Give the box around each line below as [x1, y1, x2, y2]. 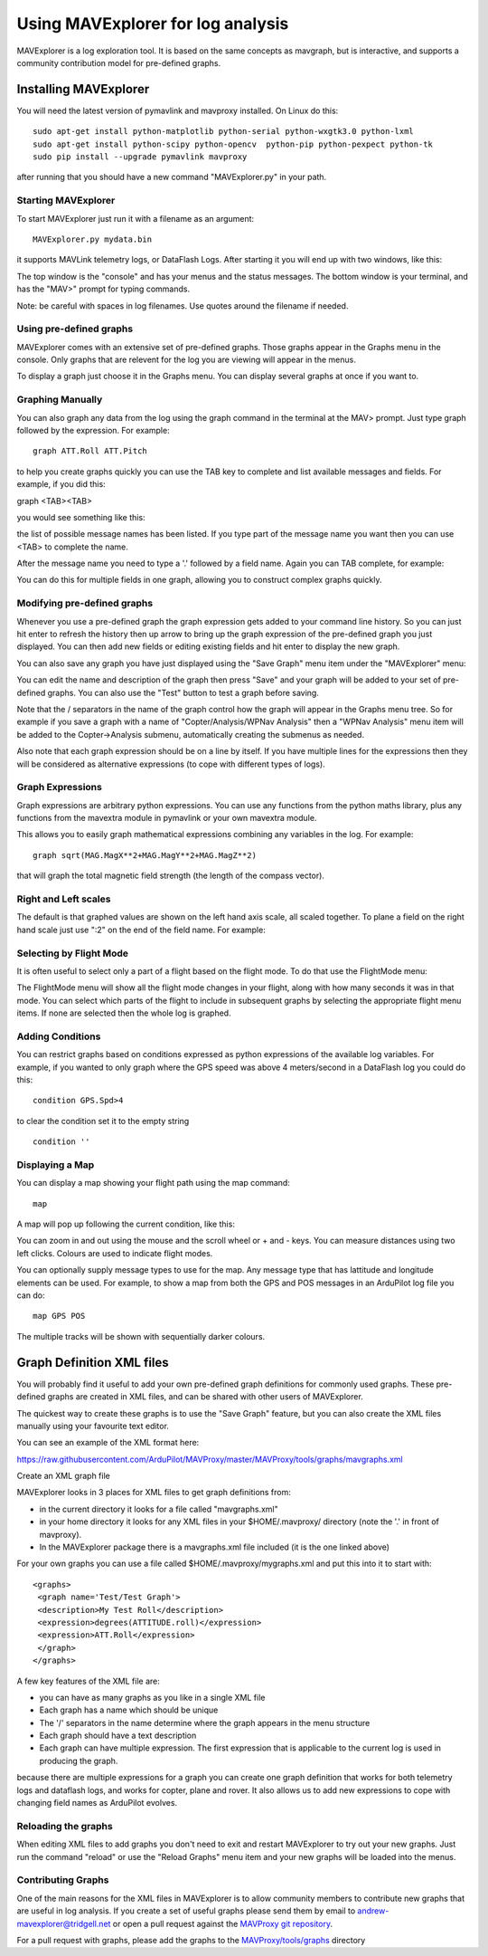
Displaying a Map [16, 1159, 95, 1171]
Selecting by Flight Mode [16, 947, 129, 959]
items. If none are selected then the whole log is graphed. [16, 1007, 231, 1018]
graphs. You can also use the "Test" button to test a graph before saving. [47, 687, 320, 698]
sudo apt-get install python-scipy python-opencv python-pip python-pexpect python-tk [33, 138, 434, 149]
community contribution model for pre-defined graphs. [16, 57, 221, 68]
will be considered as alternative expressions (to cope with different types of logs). [16, 759, 325, 769]
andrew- [357, 1905, 389, 1916]
